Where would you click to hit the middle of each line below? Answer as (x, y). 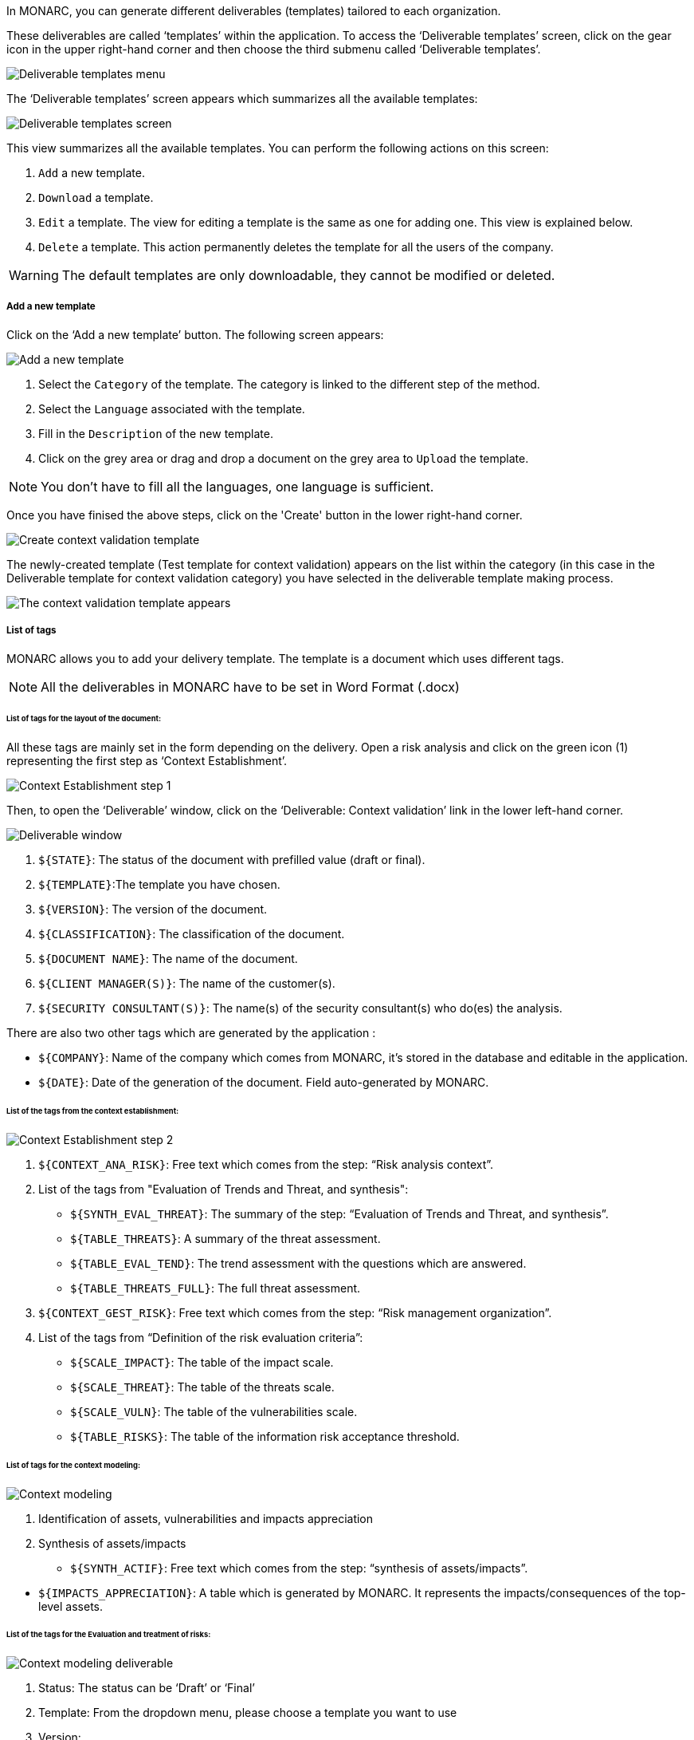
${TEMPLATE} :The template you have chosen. (159, 885)
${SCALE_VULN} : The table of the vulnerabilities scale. (214, 1411)
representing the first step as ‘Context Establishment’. (147, 761)
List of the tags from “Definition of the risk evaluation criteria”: (201, 1337)
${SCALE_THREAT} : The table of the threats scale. (202, 1387)
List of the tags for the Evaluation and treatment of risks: (109, 1635)
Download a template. (96, 197)
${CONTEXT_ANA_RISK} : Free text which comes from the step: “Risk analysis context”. (266, 1164)
